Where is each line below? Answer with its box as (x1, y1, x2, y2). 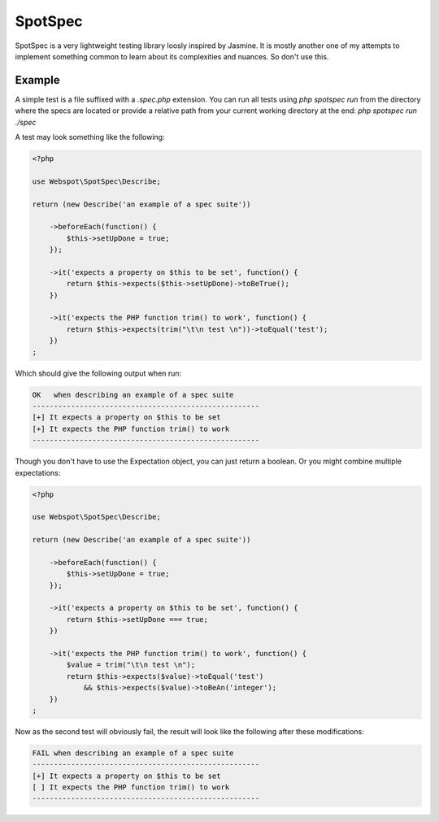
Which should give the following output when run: (15, 368, 182, 378)
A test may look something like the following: (15, 133, 165, 142)
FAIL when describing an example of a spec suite (32, 748, 234, 758)
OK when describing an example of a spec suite (32, 390, 234, 399)
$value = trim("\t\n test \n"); (66, 660, 195, 670)
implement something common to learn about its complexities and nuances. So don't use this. (15, 51, 329, 61)
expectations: (15, 468, 61, 477)
